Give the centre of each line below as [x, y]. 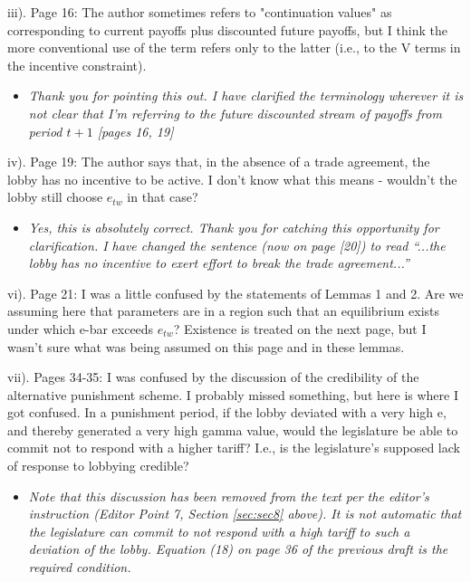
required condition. [80, 567]
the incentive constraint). [77, 65]
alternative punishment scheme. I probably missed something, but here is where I [233, 394]
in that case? [163, 197]
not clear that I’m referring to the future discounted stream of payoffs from [235, 113]
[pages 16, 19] [135, 131]
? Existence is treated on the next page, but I [300, 328]
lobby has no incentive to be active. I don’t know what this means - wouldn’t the [232, 179]
